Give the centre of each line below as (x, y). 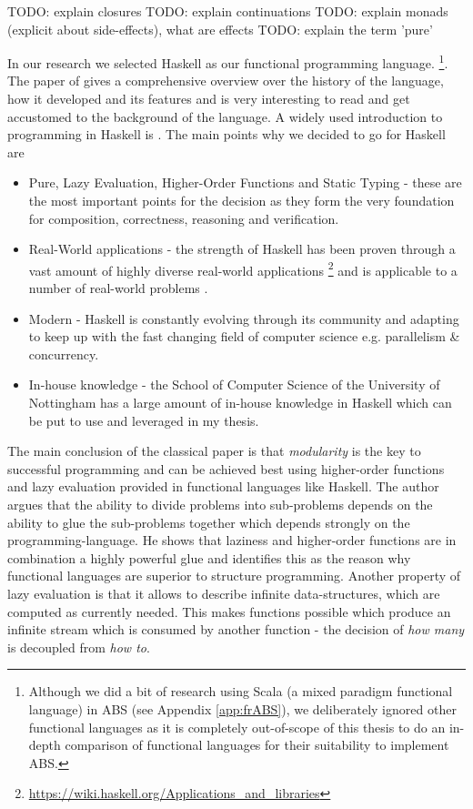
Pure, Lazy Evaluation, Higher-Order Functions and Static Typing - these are (245, 182)
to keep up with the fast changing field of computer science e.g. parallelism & (244, 336)
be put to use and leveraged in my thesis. (144, 420)
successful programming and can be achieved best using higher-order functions (226, 468)
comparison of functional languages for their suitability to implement (257, 745)
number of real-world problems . (118, 288)
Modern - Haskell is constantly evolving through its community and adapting (244, 318)
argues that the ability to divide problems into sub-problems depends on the (220, 504)
